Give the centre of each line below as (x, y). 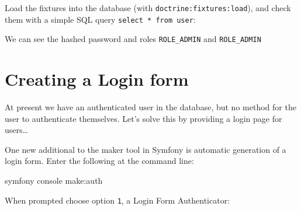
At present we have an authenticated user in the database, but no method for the (150, 107)
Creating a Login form (97, 79)
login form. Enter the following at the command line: (99, 161)
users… (16, 130)
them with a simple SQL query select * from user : (100, 19)
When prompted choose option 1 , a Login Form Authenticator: (117, 200)
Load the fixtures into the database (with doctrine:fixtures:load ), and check (148, 8)
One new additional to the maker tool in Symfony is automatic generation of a (146, 149)
